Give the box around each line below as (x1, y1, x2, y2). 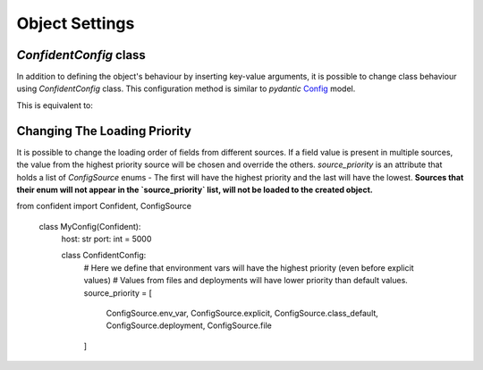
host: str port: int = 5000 (61, 233, 152, 245)
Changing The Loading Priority (16, 123, 192, 139)
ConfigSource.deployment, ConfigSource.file (106, 320, 272, 331)
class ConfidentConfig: (61, 250, 147, 261)
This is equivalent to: (16, 99, 94, 111)
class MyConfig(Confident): (38, 221, 141, 231)
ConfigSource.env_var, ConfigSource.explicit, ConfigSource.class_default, (106, 308, 379, 319)
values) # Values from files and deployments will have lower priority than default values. (83, 275, 409, 286)
